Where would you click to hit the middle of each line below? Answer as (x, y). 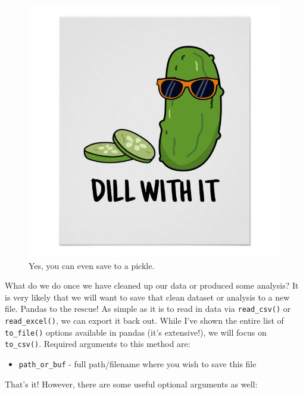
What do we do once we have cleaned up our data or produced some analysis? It (152, 285)
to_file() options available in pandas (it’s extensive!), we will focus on (136, 332)
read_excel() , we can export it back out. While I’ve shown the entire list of (144, 320)
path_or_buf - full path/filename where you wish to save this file (138, 364)
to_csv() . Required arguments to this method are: (98, 344)
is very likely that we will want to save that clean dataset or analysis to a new (147, 297)
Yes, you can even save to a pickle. (92, 265)
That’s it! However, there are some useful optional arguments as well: (131, 384)
